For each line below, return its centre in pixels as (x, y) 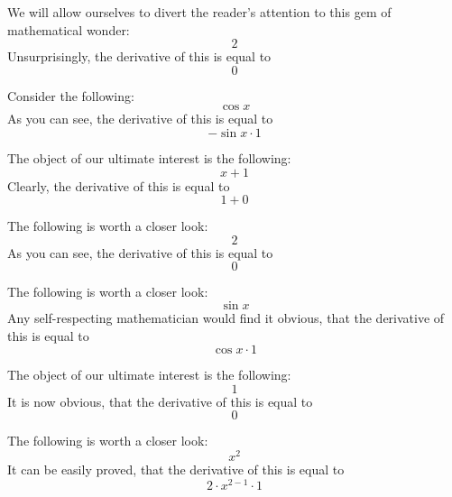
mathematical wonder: (69, 29)
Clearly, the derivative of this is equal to (119, 185)
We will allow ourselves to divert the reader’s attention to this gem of (199, 12)
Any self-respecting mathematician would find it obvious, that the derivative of (226, 317)
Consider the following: (71, 95)
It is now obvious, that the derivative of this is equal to (160, 401)
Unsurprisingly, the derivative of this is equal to (139, 56)
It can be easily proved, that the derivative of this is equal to (176, 469)
